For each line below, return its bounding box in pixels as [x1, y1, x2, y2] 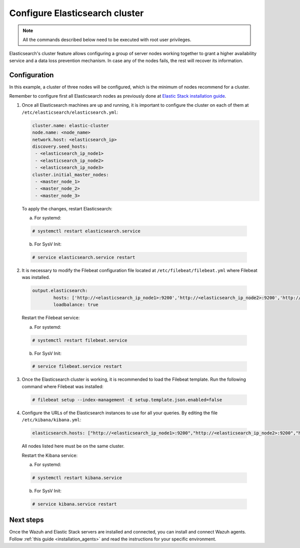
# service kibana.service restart [32, 501, 117, 507]
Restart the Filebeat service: [21, 315, 80, 321]
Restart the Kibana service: [21, 452, 77, 458]
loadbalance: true [53, 302, 98, 308]
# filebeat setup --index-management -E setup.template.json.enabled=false [32, 397, 222, 403]
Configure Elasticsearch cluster [9, 8, 144, 19]
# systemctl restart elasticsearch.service [32, 228, 141, 234]
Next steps [9, 516, 44, 524]
